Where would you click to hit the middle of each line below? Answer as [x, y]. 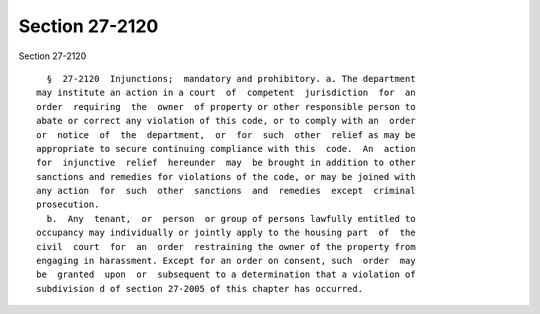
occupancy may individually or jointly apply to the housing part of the [226, 233]
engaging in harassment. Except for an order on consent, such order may [226, 261]
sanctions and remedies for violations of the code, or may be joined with [226, 176]
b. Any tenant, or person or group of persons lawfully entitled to [231, 218]
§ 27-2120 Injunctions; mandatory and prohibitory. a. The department [231, 78]
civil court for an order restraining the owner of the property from [226, 246]
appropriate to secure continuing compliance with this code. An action [226, 148]
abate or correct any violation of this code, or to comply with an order [226, 121]
